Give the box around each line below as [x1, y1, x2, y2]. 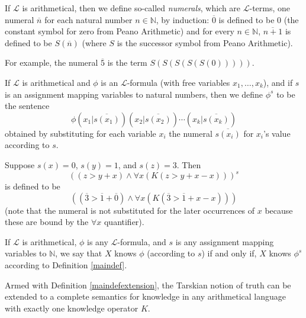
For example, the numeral [5, 56, 98, 69]
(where [82, 36, 107, 49]
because [265, 204, 293, 216]
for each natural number [44, 13, 133, 25]
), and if [263, 76, 293, 88]
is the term [107, 56, 147, 69]
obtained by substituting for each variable [5, 127, 156, 139]
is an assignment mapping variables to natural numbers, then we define [5, 88, 263, 100]
